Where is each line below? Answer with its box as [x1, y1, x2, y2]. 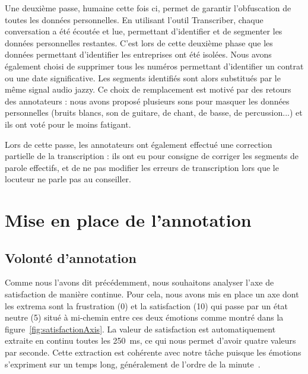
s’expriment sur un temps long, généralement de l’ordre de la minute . [5, 357, 261, 370]
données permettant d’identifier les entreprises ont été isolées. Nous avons [5, 48, 272, 61]
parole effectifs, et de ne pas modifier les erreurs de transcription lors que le [5, 161, 279, 173]
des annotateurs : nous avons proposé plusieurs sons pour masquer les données [5, 94, 290, 107]
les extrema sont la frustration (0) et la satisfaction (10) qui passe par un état [5, 299, 288, 312]
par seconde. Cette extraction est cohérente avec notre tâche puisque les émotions [5, 346, 301, 359]
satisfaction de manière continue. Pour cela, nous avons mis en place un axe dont [5, 288, 299, 300]
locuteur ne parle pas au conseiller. [5, 173, 131, 185]
